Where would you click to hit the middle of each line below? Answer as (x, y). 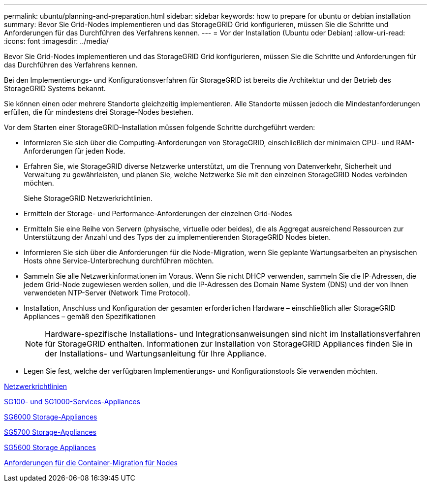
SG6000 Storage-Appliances (51, 417)
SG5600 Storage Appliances (50, 447)
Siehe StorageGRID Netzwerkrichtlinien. (88, 198)
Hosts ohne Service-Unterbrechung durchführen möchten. (119, 261)
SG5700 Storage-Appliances (50, 432)
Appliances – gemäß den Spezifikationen (90, 316)
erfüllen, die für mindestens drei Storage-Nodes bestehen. (99, 112)
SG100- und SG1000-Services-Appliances (72, 402)
